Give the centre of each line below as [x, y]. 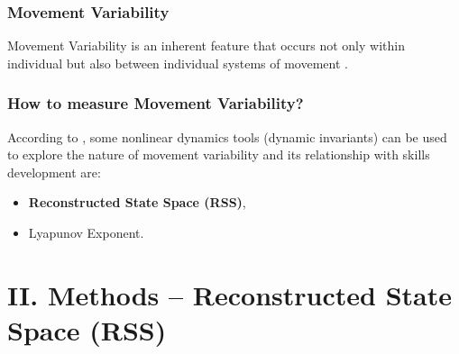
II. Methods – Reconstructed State [229, 294]
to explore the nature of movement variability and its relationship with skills [219, 154]
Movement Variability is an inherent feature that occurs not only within [206, 45]
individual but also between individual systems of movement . [178, 63]
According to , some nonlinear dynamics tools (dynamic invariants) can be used [227, 136]
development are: [54, 172]
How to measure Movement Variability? [156, 103]
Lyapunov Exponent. [86, 232]
